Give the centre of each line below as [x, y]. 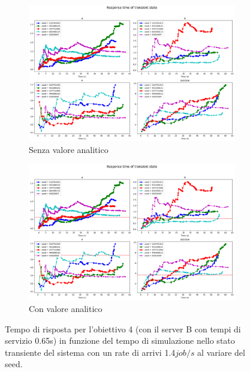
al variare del [221, 352]
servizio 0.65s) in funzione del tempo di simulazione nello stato [120, 340]
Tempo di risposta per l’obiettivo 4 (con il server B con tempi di [123, 328]
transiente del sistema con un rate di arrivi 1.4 [90, 352]
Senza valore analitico [69, 149]
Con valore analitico [66, 308]
